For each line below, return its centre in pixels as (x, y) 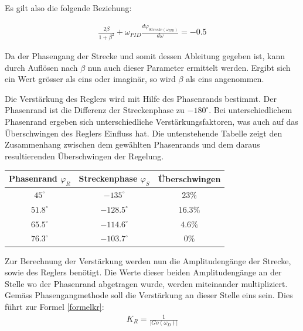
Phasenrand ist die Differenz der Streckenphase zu (95, 110)
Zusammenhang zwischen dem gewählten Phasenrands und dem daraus (132, 144)
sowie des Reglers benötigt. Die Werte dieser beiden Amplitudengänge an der (143, 272)
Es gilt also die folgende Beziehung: (68, 8)
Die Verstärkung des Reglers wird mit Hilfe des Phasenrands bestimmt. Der (141, 98)
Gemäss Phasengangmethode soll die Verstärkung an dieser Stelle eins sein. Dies (149, 295)
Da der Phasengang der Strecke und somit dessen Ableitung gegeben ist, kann (145, 56)
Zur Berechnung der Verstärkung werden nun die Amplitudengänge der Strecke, (148, 260)
